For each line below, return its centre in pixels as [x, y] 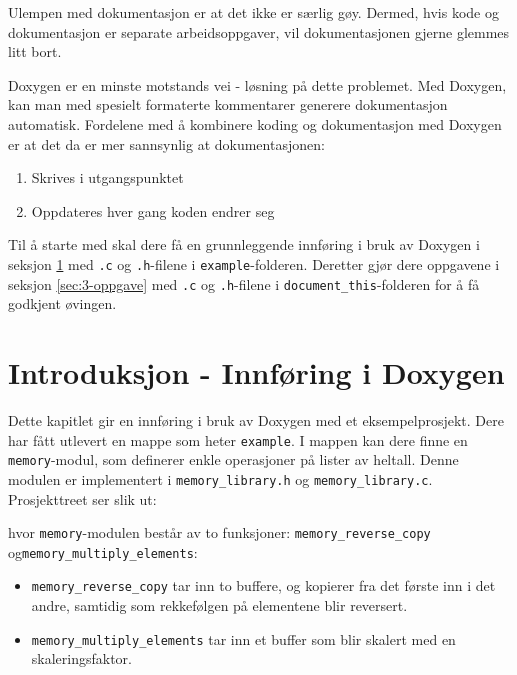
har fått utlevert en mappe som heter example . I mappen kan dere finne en [238, 439]
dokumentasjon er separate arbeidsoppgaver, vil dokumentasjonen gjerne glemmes [259, 31]
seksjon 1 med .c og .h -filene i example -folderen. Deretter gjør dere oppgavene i [254, 263]
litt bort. [35, 51]
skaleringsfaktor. [81, 658]
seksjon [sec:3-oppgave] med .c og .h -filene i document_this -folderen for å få [244, 283]
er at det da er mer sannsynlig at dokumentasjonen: [166, 143]
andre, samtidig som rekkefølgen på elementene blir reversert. [219, 605]
